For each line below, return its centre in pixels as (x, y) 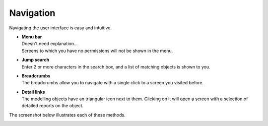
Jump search (35, 60)
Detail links (33, 92)
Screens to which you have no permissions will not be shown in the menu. (97, 51)
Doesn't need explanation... (50, 44)
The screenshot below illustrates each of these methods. (67, 115)
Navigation (32, 13)
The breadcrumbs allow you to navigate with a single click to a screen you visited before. (112, 83)
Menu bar (32, 37)
